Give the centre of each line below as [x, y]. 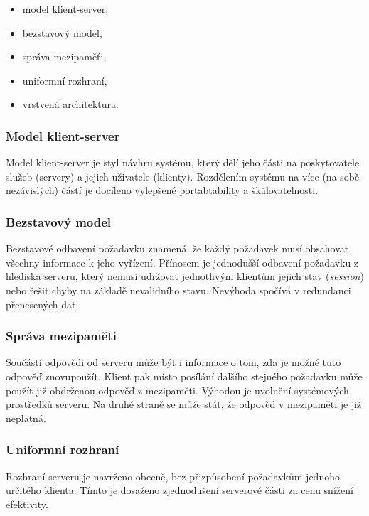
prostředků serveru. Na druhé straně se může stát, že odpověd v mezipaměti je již [184, 404]
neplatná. [26, 418]
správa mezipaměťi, [64, 57]
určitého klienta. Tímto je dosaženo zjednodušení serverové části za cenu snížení [180, 490]
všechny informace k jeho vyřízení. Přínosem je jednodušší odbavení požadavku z [182, 262]
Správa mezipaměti [61, 336]
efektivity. [27, 504]
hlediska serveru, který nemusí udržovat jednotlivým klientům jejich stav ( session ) [185, 276]
